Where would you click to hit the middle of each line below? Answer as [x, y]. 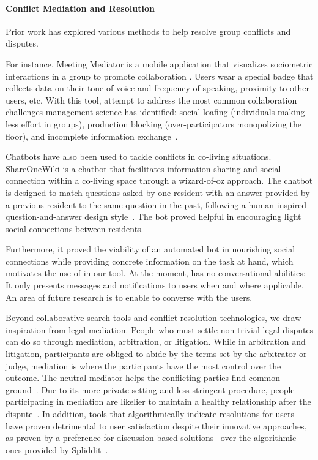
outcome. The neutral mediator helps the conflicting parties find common [143, 378]
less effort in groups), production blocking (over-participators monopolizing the [153, 123]
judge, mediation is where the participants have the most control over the [143, 365]
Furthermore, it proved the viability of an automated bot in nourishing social [150, 249]
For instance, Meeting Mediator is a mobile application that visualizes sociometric [159, 63]
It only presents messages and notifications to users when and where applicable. [155, 285]
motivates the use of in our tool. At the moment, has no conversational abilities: [156, 273]
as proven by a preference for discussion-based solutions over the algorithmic [151, 438]
